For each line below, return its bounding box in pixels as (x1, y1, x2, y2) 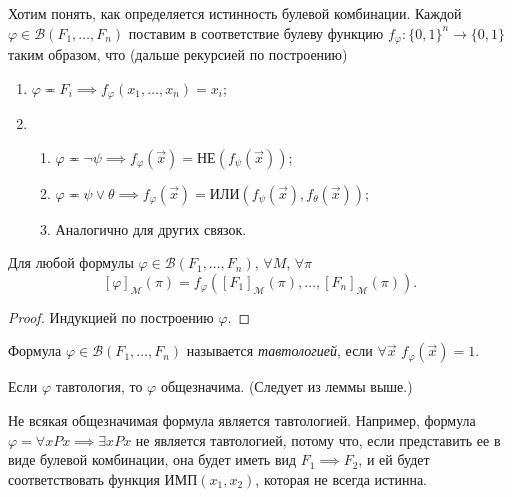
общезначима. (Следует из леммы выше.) (160, 376, 413, 397)
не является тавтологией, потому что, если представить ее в (135, 429, 501, 450)
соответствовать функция (8, 468, 160, 489)
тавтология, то (55, 376, 143, 397)
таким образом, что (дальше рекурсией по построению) (8, 44, 348, 65)
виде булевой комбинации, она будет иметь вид (8, 449, 297, 470)
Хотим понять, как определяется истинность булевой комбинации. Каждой (8, 3, 462, 23)
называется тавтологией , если (186, 340, 373, 361)
